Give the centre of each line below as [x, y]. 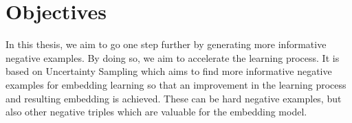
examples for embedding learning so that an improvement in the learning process [176, 84]
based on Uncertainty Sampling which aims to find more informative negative [169, 71]
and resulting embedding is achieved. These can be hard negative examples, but [174, 98]
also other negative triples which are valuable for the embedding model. [156, 112]
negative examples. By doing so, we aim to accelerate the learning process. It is [173, 57]
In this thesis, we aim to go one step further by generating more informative [166, 44]
